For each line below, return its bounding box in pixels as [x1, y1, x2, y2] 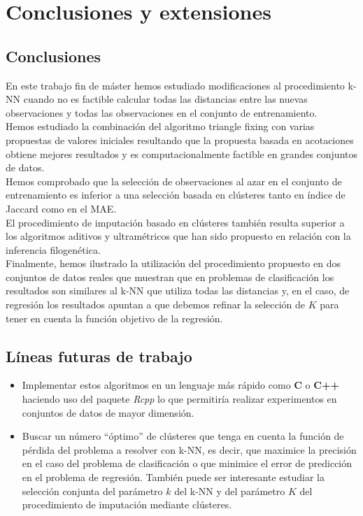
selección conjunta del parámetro [22, 483, 163, 498]
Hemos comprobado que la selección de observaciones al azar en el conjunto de [6, 173, 342, 188]
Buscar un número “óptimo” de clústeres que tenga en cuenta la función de [22, 429, 344, 443]
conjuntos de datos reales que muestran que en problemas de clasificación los [6, 269, 334, 284]
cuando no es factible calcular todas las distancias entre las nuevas [23, 92, 308, 106]
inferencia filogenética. [6, 242, 101, 257]
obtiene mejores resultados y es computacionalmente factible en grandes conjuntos [6, 146, 357, 161]
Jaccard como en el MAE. [6, 201, 117, 215]
